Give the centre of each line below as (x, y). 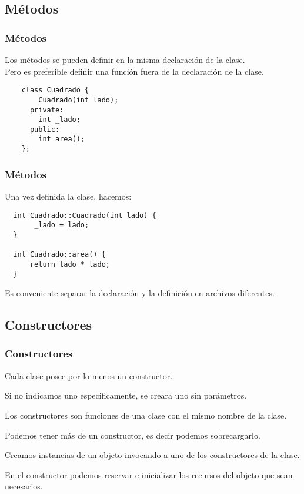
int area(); (62, 139)
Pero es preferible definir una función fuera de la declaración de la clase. (134, 71)
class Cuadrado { (55, 90)
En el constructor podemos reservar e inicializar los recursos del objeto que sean (149, 474)
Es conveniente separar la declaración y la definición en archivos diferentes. (140, 293)
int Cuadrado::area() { (59, 255)
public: (45, 129)
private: (47, 110)
